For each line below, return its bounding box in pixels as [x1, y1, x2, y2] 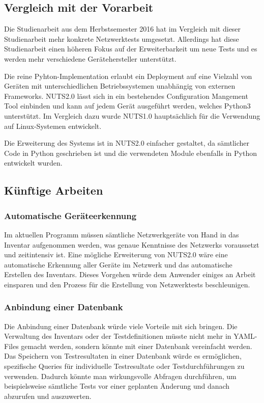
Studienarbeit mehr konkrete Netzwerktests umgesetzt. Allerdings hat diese [4, 33, 239, 44]
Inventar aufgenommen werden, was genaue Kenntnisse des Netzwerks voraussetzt [4, 239, 259, 250]
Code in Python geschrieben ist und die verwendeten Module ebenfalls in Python [4, 147, 257, 158]
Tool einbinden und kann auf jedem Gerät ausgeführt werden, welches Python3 [4, 100, 251, 111]
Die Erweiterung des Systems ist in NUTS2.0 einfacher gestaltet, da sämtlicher [4, 138, 250, 148]
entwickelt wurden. [4, 157, 63, 168]
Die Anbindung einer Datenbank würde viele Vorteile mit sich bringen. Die [4, 320, 238, 331]
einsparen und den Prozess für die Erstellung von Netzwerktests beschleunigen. [4, 279, 250, 289]
